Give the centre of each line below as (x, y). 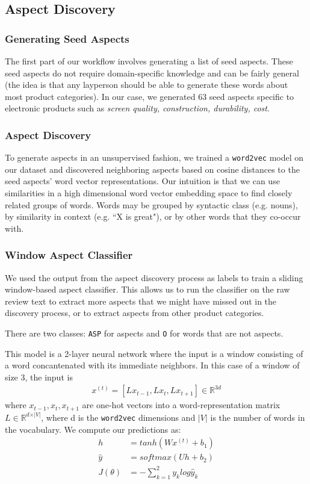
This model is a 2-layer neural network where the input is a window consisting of (154, 353)
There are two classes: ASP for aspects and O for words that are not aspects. (144, 333)
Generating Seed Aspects (67, 38)
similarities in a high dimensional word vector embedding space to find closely (149, 193)
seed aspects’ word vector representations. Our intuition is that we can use (142, 181)
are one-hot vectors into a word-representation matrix (181, 405)
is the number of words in (258, 417)
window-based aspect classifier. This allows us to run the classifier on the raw (147, 289)
